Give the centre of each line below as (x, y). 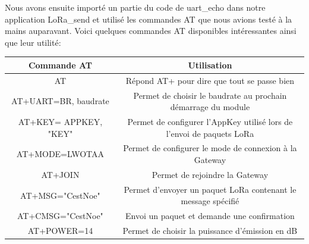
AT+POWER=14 (60, 230)
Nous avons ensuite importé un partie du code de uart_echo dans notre (135, 7)
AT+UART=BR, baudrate (60, 101)
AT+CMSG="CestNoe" (60, 216)
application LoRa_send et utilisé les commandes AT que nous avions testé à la (149, 19)
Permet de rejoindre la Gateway (210, 174)
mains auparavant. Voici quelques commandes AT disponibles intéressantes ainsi (151, 31)
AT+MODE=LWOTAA (60, 154)
